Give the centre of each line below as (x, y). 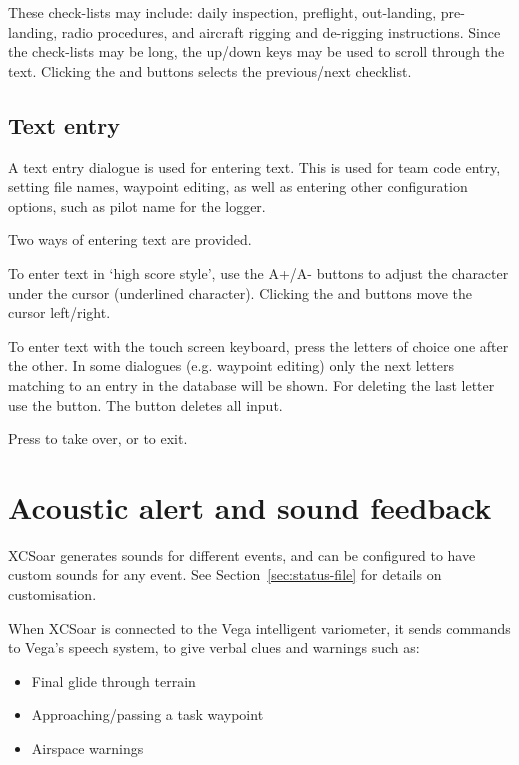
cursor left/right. (59, 312)
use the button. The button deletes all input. (145, 404)
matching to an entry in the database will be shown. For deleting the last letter (251, 384)
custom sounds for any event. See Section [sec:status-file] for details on (225, 574)
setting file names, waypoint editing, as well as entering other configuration (238, 186)
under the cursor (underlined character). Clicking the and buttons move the (240, 292)
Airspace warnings (87, 747)
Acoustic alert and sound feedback (250, 506)
